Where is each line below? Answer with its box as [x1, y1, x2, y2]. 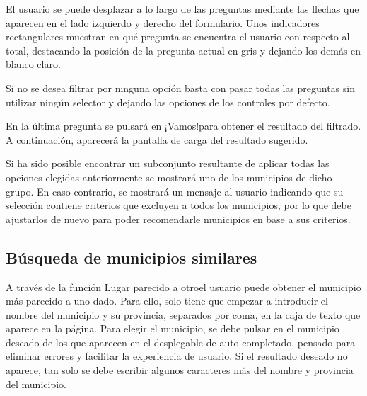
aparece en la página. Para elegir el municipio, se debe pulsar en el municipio [6, 321, 339, 336]
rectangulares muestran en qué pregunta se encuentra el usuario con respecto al [6, 29, 350, 44]
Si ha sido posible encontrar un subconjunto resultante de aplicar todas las [6, 156, 330, 171]
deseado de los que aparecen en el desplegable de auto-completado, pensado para [6, 334, 356, 349]
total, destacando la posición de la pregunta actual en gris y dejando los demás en [6, 43, 361, 57]
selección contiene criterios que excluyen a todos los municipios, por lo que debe [6, 198, 351, 213]
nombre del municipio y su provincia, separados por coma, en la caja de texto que [6, 307, 361, 322]
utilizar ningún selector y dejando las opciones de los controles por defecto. [6, 94, 330, 109]
